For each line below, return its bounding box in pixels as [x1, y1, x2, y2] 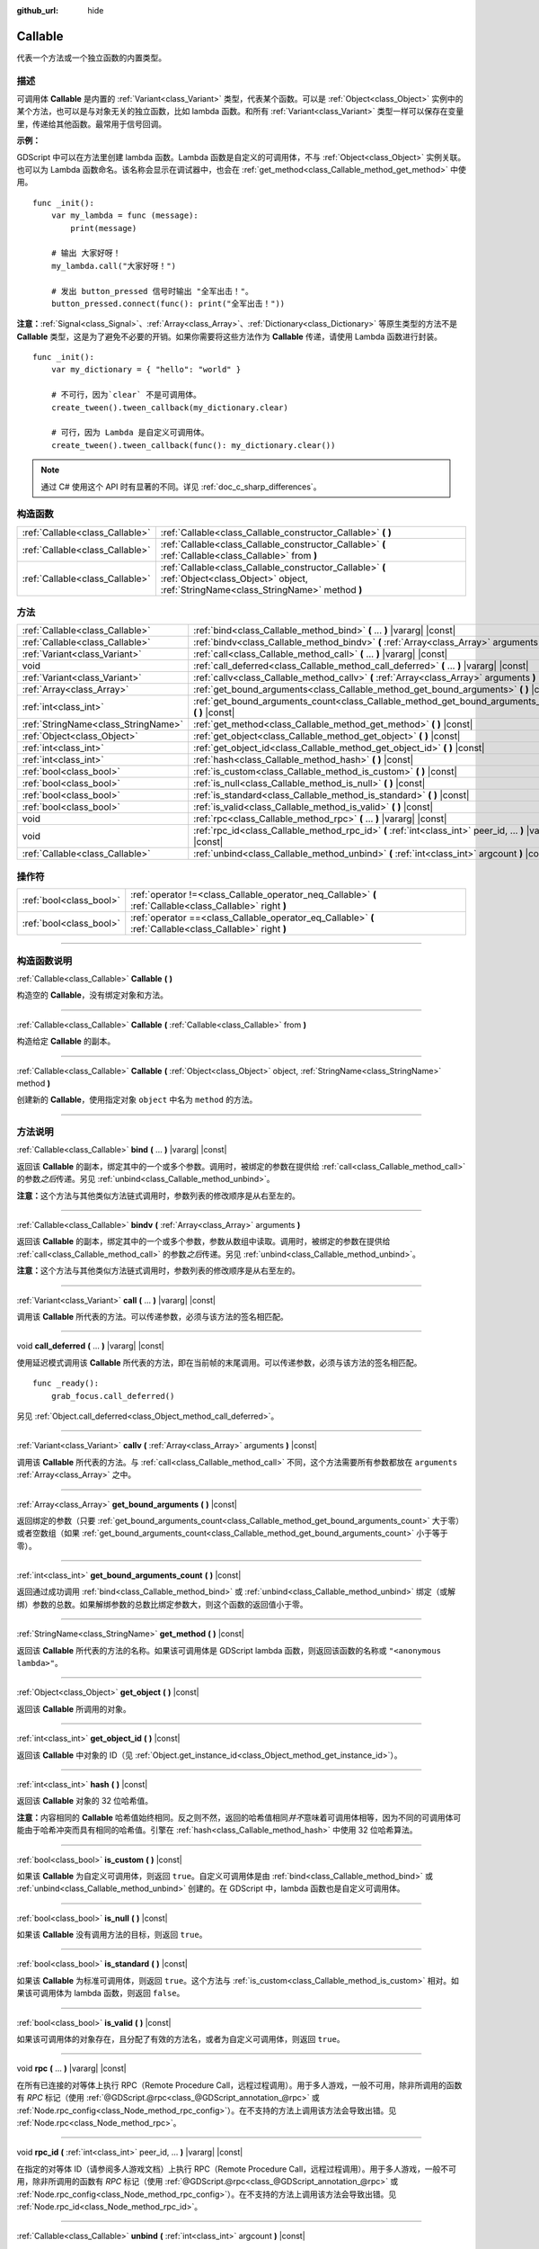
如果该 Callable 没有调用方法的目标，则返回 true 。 [16, 1930, 208, 1940]
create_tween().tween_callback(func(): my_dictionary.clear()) [50, 440, 336, 450]
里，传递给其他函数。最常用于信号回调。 [16, 118, 166, 130]
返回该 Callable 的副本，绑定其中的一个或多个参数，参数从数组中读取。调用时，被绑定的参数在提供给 [16, 1236, 391, 1247]
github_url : [16, 5, 58, 15]
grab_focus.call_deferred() [50, 1391, 175, 1401]
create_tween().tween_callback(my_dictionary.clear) [50, 402, 289, 413]
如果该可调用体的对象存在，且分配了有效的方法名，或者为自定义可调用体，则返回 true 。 [16, 2034, 345, 2045]
